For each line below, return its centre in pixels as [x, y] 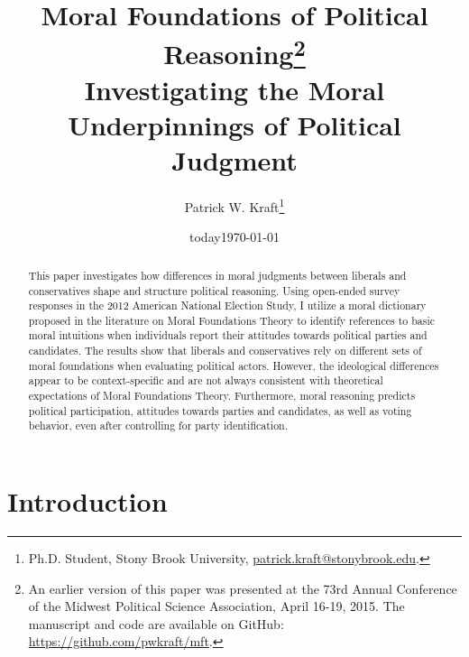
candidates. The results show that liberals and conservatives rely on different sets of [225, 351]
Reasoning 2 [234, 52]
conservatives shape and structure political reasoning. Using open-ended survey [214, 290]
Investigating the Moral [234, 89]
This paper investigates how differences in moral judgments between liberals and [217, 275]
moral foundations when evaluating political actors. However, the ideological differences [234, 365]
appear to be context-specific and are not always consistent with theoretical [206, 380]
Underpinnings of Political [234, 125]
